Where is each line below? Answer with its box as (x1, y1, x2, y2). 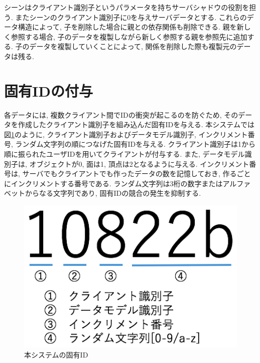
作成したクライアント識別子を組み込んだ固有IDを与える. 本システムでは (18, 119, 254, 130)
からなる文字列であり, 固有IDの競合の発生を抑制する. (25, 188, 201, 198)
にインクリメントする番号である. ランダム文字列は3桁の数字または (4, 178, 223, 188)
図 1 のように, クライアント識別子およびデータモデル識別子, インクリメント (4, 129, 248, 139)
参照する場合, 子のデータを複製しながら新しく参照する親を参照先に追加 (11, 31, 247, 42)
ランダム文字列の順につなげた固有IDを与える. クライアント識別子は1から (15, 139, 255, 149)
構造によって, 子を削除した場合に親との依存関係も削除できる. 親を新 (18, 22, 244, 32)
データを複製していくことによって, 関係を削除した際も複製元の (29, 41, 237, 52)
